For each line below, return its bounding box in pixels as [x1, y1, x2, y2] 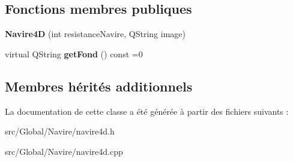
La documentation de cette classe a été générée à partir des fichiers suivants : [5, 105, 289, 117]
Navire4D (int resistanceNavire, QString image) [5, 27, 186, 40]
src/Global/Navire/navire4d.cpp [5, 145, 123, 157]
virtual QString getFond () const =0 [5, 47, 143, 60]
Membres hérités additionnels [5, 77, 193, 95]
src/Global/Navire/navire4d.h [5, 125, 115, 137]
